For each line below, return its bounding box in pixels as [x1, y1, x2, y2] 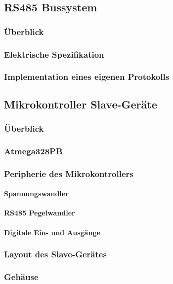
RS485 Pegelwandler [4, 208, 75, 218]
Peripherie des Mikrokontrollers [4, 167, 133, 179]
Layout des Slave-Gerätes [4, 248, 107, 260]
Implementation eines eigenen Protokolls [4, 71, 170, 83]
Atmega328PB [4, 144, 63, 157]
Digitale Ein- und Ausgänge [4, 227, 100, 237]
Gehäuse [4, 270, 39, 283]
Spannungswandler [4, 188, 69, 199]
